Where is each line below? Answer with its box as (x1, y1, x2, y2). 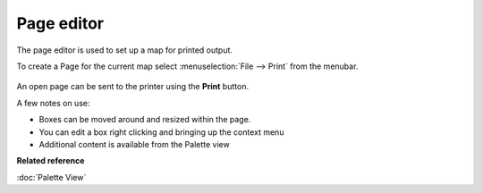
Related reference (16, 155, 85, 166)
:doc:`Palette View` (16, 172, 87, 182)
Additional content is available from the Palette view (38, 138, 230, 149)
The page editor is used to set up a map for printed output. (16, 45, 233, 55)
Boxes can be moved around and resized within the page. (38, 114, 251, 125)
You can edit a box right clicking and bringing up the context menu (38, 126, 284, 138)
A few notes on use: (16, 97, 90, 108)
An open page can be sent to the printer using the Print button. (16, 81, 250, 92)
